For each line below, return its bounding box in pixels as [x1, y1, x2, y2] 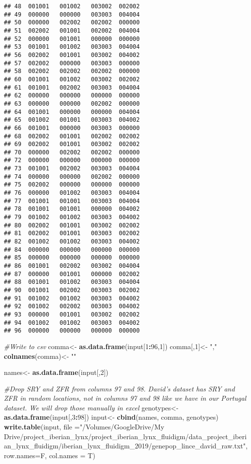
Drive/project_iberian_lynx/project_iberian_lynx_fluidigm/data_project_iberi [4, 431, 247, 441]
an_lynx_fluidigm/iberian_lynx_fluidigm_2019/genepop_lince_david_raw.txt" [4, 441, 246, 451]
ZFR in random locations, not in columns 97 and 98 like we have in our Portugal [4, 393, 247, 403]
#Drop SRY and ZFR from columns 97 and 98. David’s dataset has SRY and [4, 383, 235, 393]
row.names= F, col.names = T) [4, 450, 95, 460]
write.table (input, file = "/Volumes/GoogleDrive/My [4, 422, 164, 432]
